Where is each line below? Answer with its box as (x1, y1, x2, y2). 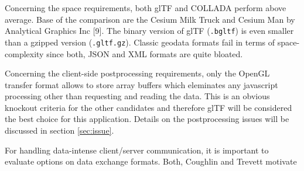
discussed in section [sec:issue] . (5, 124, 114, 137)
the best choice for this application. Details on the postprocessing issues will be (5, 113, 289, 125)
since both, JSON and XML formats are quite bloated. (46, 47, 243, 60)
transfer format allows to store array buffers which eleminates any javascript (5, 78, 278, 90)
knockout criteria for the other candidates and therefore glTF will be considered (5, 101, 292, 113)
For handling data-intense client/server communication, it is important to (5, 144, 269, 156)
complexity (5, 47, 44, 60)
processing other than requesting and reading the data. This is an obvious (5, 90, 270, 102)
